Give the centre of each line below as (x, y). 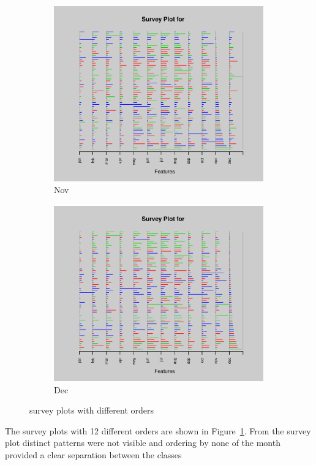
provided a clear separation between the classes (93, 454)
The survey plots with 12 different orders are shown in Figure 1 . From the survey (158, 430)
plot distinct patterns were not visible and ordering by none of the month (143, 443)
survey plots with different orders (92, 410)
